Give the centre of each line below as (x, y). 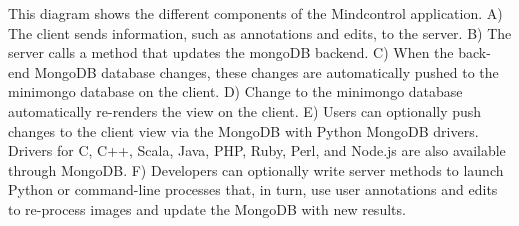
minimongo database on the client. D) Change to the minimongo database (235, 91)
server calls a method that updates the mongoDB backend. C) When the (231, 52)
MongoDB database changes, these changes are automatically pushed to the (266, 71)
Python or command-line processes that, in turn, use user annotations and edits (253, 189)
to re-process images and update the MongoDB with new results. (207, 208)
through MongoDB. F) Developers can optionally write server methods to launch (256, 169)
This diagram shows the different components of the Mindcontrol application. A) (255, 13)
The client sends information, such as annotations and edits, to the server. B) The (260, 32)
